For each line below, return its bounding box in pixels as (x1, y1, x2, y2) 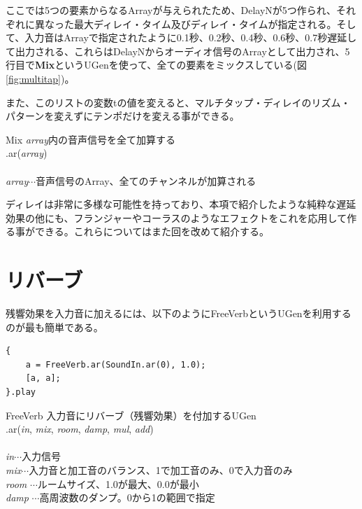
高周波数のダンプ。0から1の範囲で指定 (39, 490, 215, 505)
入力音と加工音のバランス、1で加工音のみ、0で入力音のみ (29, 462, 293, 477)
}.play (6, 387, 36, 397)
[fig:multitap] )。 (6, 71, 75, 85)
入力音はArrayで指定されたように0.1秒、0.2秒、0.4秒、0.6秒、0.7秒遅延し (24, 30, 357, 45)
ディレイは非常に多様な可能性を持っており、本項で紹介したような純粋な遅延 (6, 197, 356, 211)
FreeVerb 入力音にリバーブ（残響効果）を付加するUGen (6, 407, 256, 422)
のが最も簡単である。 (6, 319, 103, 334)
